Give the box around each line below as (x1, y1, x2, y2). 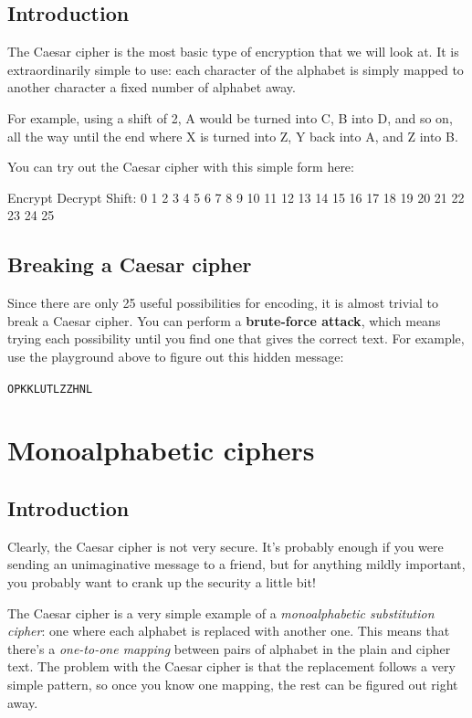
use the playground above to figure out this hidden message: (7, 346, 344, 365)
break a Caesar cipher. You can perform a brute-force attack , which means (7, 311, 441, 330)
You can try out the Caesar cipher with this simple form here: (7, 157, 354, 176)
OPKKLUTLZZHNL (7, 382, 93, 396)
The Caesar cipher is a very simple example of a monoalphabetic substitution (7, 603, 435, 622)
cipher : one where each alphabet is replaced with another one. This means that (7, 621, 450, 640)
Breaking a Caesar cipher (7, 250, 252, 279)
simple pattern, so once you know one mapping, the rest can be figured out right (7, 674, 458, 693)
